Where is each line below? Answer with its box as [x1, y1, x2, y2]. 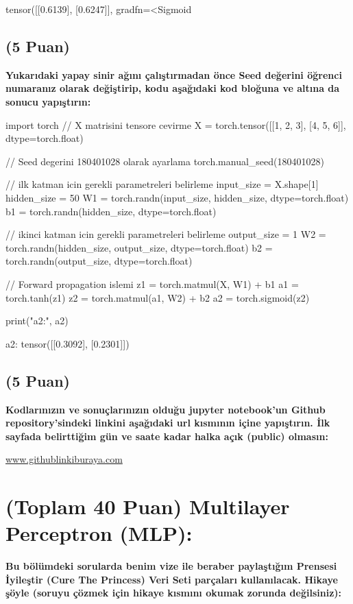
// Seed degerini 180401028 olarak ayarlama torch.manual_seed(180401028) [5, 154, 324, 168]
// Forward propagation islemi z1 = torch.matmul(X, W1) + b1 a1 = [5, 276, 299, 291]
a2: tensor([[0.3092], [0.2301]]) [5, 336, 130, 350]
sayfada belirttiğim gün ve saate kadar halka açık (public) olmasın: [5, 428, 328, 443]
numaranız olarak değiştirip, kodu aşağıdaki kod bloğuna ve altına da [5, 81, 340, 95]
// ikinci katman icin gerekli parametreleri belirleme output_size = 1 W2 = [5, 227, 326, 241]
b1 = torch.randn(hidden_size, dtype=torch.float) [5, 204, 217, 218]
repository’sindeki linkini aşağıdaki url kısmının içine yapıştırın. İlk [5, 415, 330, 430]
